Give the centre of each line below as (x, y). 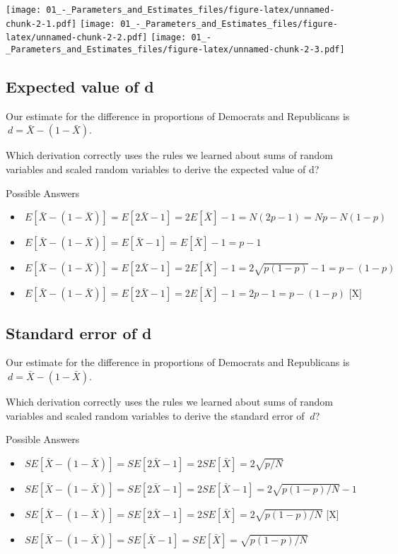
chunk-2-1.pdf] (41, 24)
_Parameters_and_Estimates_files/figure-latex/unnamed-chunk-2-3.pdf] (175, 49)
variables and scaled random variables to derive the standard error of (155, 415)
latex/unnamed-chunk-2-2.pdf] (77, 38)
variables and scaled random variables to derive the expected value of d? (163, 169)
